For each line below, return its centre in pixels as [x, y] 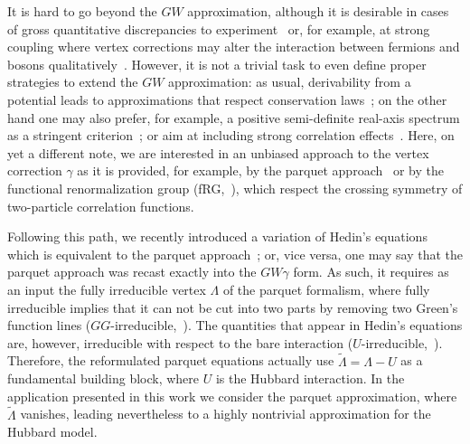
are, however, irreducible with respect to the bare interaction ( [180, 342]
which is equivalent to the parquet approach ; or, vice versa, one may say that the [235, 254]
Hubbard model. [52, 432]
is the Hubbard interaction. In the [310, 378]
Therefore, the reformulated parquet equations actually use [171, 360]
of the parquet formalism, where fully [326, 289]
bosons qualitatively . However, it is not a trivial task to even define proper [217, 64]
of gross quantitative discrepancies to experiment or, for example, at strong [219, 28]
